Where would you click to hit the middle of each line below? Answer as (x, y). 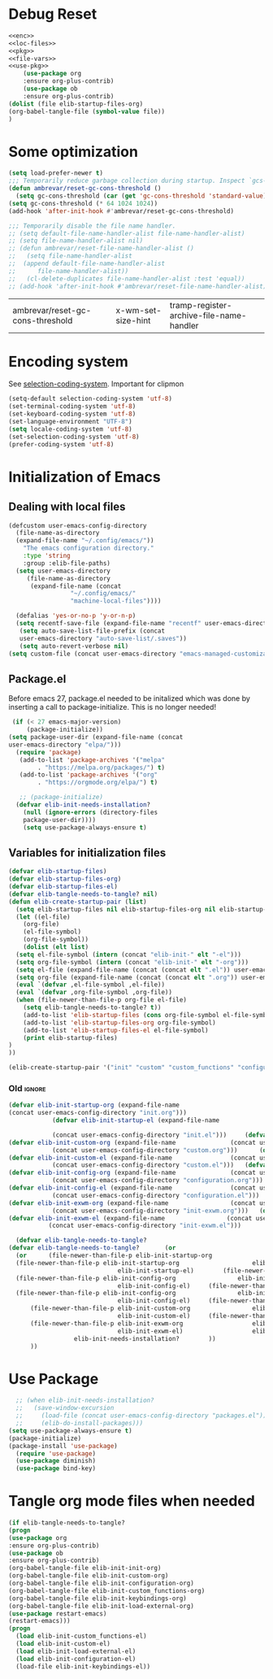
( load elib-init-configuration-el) (76, 1659)
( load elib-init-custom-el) (63, 1644)
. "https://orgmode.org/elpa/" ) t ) (98, 783)
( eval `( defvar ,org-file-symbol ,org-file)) (94, 993)
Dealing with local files (67, 507)
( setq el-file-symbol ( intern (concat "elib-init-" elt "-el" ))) (129, 955)
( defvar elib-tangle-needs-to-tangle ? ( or (92, 1248)
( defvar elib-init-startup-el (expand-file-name (136, 1120)
